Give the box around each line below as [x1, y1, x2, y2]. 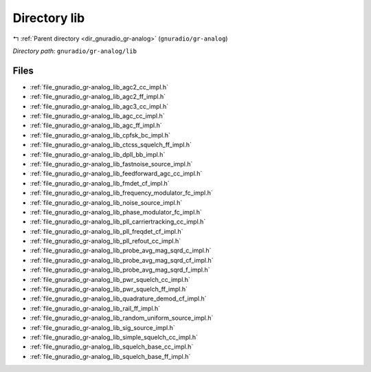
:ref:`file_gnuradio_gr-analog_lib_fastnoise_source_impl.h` [30, 160, 193, 168]
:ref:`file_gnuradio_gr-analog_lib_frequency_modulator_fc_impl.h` [30, 189, 213, 197]
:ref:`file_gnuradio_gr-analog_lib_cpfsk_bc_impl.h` [30, 131, 171, 139]
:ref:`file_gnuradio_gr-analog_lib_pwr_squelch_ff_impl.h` [30, 285, 188, 294]
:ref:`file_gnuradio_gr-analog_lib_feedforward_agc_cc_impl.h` [30, 169, 203, 178]
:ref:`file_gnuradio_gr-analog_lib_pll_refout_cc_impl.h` [30, 237, 181, 245]
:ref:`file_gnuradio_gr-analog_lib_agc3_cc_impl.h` [30, 102, 168, 110]
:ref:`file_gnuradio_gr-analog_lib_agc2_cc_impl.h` [30, 83, 168, 91]
